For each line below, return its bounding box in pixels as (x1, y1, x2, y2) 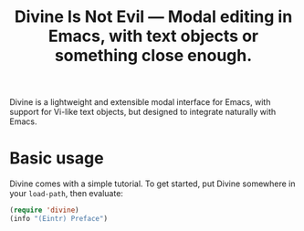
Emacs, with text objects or (48, 26, 258, 47)
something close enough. (54, 46, 253, 66)
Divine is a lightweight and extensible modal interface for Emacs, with (9, 97, 271, 108)
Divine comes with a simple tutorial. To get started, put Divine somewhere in (9, 178, 296, 189)
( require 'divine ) (9, 205, 79, 215)
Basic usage (9, 148, 104, 169)
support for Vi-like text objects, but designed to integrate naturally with (9, 107, 277, 118)
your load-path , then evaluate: (9, 188, 123, 199)
